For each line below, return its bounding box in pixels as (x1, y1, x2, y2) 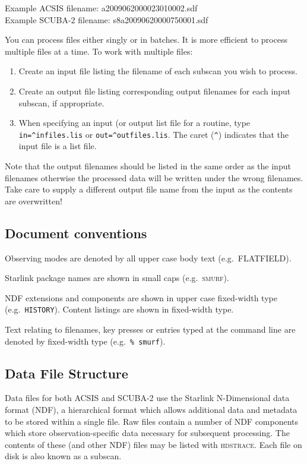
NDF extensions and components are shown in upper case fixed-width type (5, 291, 277, 304)
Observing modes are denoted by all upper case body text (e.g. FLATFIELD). (5, 251, 292, 264)
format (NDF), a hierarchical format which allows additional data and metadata (5, 403, 297, 416)
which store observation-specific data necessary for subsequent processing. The (5, 427, 290, 439)
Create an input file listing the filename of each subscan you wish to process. (18, 65, 297, 77)
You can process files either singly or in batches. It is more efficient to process (5, 33, 287, 46)
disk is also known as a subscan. (5, 450, 122, 462)
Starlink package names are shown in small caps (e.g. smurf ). (5, 272, 229, 284)
